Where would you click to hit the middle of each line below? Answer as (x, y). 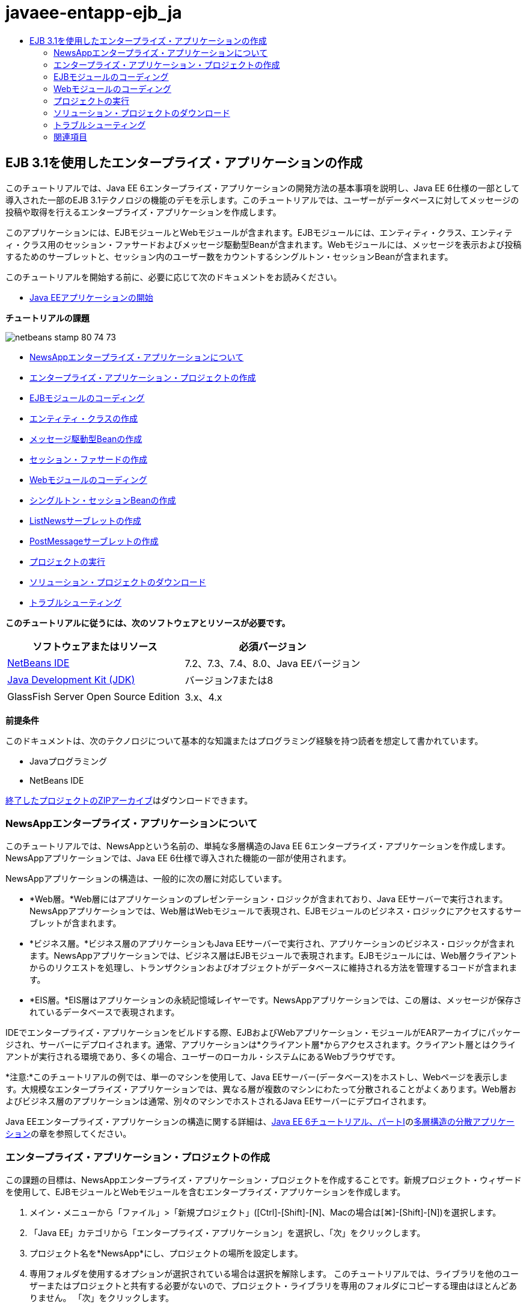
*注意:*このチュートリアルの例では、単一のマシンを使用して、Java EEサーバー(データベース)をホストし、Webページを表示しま (257, 1077)
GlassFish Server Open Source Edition (93, 696)
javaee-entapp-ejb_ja (94, 13)
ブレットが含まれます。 (75, 923)
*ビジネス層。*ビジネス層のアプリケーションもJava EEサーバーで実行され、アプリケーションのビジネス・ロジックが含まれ (272, 944)
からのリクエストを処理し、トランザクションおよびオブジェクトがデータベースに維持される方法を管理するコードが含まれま (274, 968)
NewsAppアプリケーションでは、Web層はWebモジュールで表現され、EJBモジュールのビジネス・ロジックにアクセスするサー (276, 911)
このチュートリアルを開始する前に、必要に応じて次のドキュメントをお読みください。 (174, 277)
